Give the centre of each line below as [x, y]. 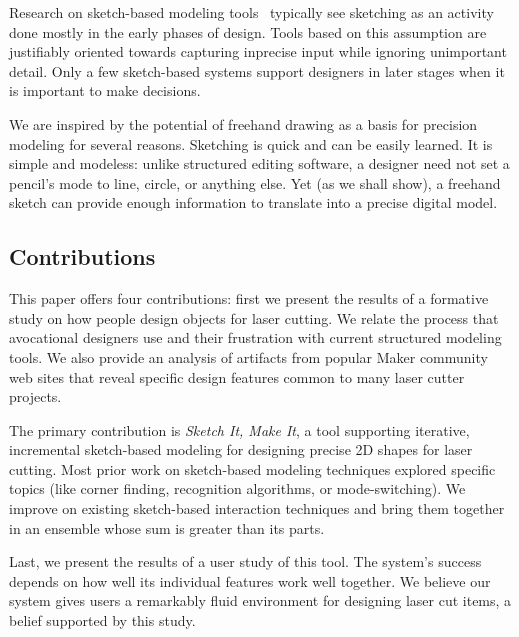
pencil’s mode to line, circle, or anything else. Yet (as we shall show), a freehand [255, 182]
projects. [35, 396]
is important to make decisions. [105, 90]
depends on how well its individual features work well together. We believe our [250, 580]
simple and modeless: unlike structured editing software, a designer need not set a [259, 163]
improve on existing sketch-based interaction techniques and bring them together [257, 508]
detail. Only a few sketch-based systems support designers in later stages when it [257, 70]
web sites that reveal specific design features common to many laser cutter [237, 376]
